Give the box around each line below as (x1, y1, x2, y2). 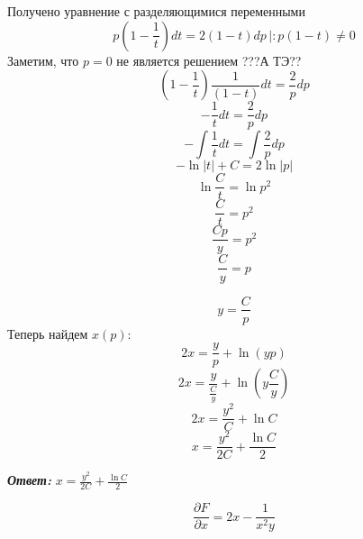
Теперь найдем (7, 324, 88, 343)
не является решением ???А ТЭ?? (116, 50, 302, 69)
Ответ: (7, 470, 51, 489)
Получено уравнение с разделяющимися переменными (7, 2, 305, 20)
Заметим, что (7, 50, 79, 69)
